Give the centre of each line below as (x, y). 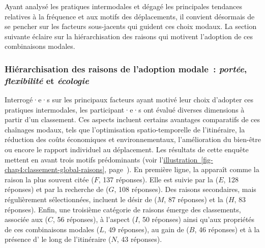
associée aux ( (26, 219)
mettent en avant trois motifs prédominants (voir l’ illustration (101, 159)
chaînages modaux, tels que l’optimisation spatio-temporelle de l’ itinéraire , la (125, 129)
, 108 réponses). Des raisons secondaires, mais (185, 189)
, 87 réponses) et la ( (196, 199)
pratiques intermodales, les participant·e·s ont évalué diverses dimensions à (125, 109)
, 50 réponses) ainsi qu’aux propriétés (196, 219)
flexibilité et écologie (47, 80)
